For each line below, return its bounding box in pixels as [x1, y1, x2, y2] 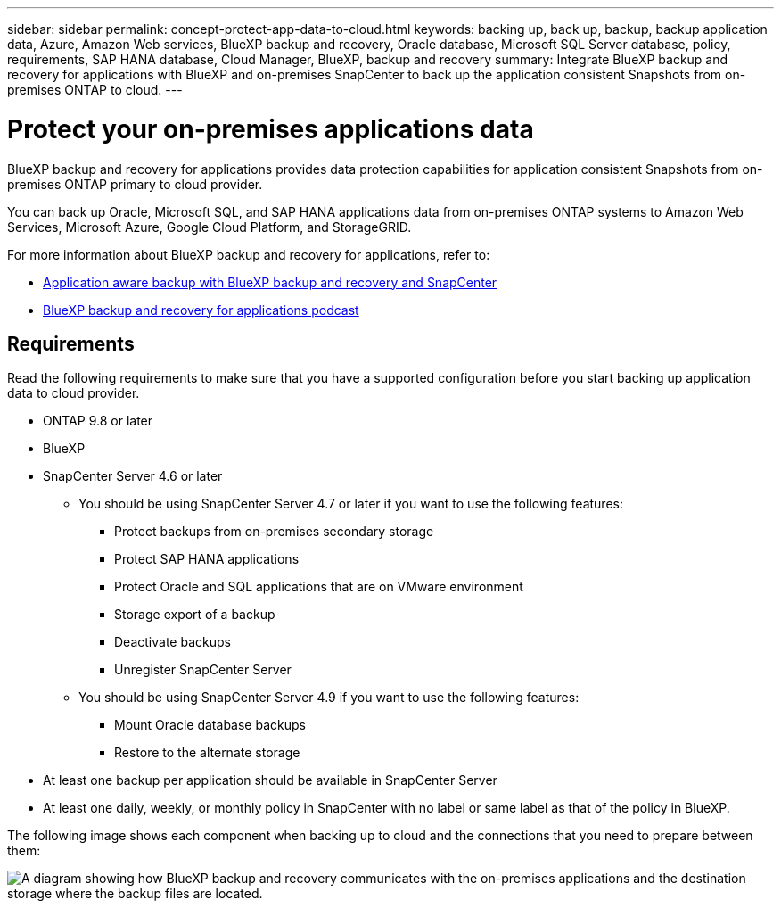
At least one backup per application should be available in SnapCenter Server [43, 772, 497, 788]
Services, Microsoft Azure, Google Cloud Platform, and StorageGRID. [7, 219, 412, 235]
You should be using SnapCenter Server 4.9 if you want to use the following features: [78, 689, 580, 706]
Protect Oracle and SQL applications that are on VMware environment [114, 579, 523, 595]
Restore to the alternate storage [114, 745, 300, 761]
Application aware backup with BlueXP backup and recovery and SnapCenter [43, 274, 497, 290]
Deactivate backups [114, 634, 231, 650]
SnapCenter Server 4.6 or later [43, 468, 223, 484]
